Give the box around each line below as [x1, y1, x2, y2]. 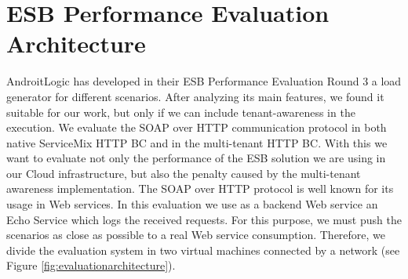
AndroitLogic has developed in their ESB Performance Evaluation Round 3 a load [6, 73, 402, 89]
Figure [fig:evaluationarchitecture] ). [6, 257, 176, 274]
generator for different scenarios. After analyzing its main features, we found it [6, 88, 384, 104]
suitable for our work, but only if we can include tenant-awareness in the [6, 103, 355, 120]
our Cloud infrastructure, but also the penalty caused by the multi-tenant [6, 165, 361, 181]
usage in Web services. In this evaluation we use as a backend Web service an [6, 196, 378, 212]
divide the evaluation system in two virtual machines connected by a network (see [6, 241, 400, 258]
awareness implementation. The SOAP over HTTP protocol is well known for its [6, 180, 394, 197]
